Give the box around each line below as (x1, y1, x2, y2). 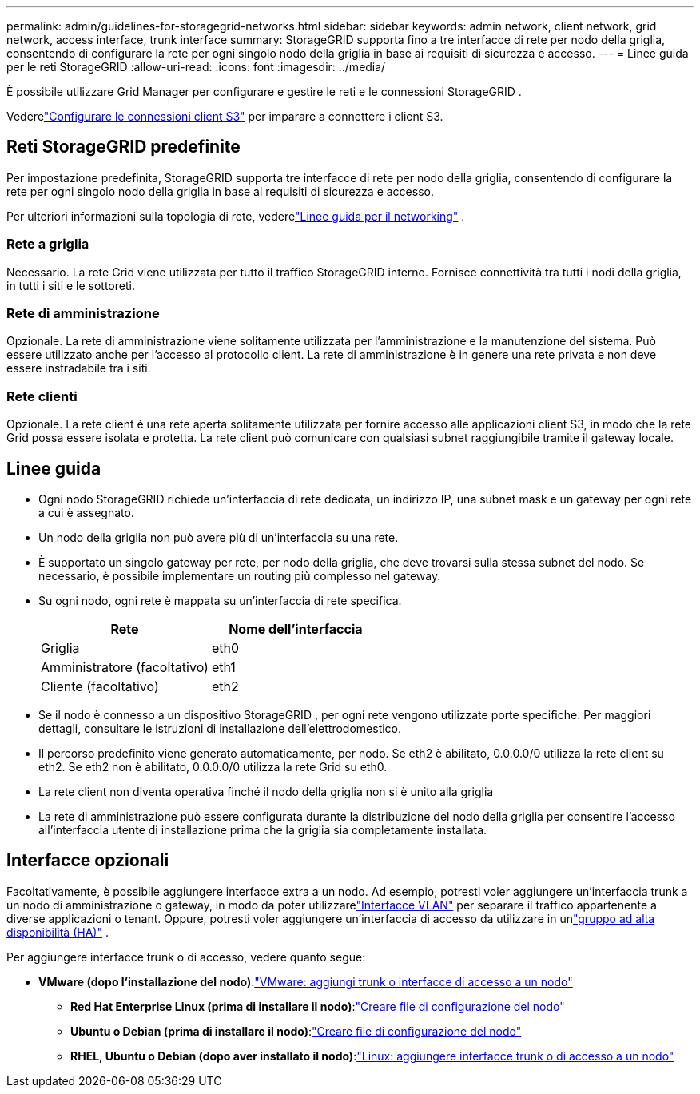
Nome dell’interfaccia (229, 620, 363, 637)
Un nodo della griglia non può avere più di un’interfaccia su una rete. (38, 530, 399, 544)
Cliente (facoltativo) (41, 678, 159, 694)
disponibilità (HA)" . (6, 925, 109, 939)
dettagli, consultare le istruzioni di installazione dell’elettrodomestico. (38, 721, 402, 735)
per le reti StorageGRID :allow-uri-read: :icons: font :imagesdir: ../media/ (6, 60, 386, 74)
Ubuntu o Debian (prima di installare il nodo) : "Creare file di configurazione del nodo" (70, 1024, 522, 1038)
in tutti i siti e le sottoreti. (6, 278, 135, 292)
